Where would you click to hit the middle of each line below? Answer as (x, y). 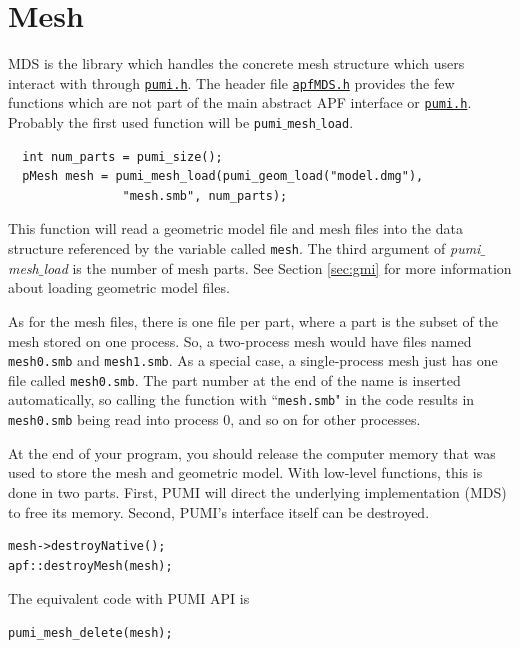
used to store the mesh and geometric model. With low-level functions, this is (245, 472)
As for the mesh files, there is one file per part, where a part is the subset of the (253, 320)
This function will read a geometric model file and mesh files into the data (235, 228)
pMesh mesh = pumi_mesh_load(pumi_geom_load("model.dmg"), (223, 176)
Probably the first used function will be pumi (145, 122)
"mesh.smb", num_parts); (205, 195)
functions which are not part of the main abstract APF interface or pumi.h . (240, 102)
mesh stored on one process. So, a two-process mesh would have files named (240, 340)
